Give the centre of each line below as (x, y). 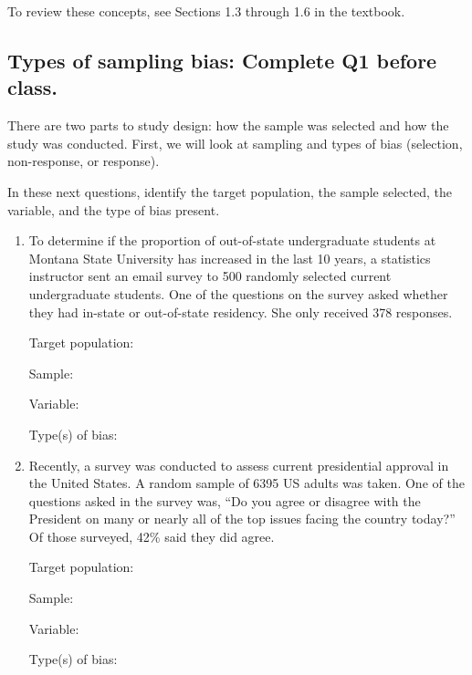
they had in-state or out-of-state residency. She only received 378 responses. (241, 312)
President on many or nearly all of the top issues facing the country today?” (242, 519)
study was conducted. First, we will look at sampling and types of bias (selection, (235, 143)
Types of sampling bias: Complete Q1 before (222, 60)
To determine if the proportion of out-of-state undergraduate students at (232, 240)
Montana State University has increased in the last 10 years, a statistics (230, 258)
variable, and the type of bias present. (114, 209)
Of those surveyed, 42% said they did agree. (152, 536)
